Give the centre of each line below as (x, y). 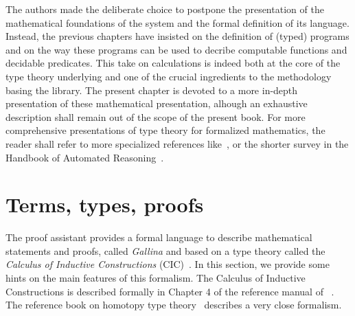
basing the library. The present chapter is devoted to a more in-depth (152, 90)
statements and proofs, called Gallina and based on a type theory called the (165, 250)
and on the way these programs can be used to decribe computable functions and (176, 49)
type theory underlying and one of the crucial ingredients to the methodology (169, 76)
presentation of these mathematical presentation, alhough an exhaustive (157, 103)
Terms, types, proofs (105, 204)
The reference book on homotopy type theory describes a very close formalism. (174, 305)
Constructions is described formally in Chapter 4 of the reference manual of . (170, 291)
